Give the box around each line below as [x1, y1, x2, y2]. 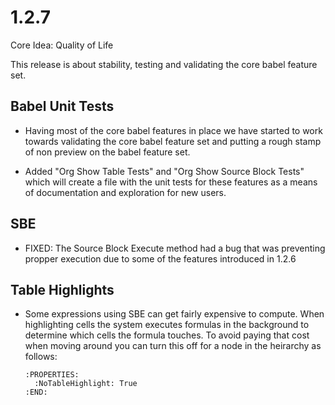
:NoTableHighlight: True [34, 379, 138, 389]
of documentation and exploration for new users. [24, 186, 227, 198]
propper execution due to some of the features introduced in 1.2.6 [24, 252, 297, 265]
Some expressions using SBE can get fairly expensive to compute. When [24, 308, 325, 320]
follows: [24, 351, 58, 363]
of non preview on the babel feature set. [24, 146, 191, 158]
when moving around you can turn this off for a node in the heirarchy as [24, 340, 322, 352]
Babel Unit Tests [10, 98, 115, 115]
